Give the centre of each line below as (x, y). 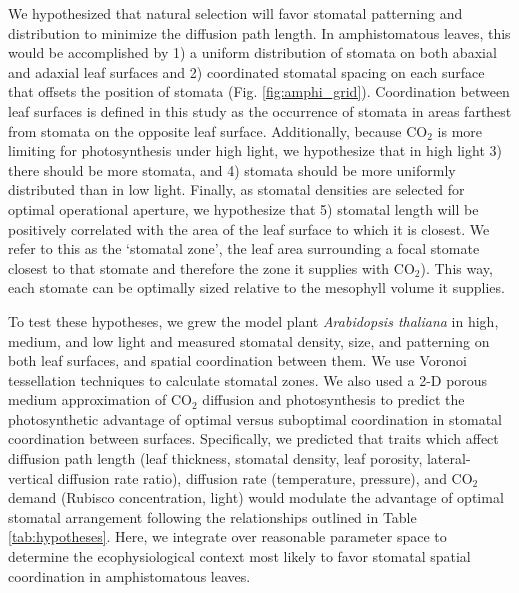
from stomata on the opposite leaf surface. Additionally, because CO (218, 130)
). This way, (456, 267)
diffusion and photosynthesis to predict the (333, 399)
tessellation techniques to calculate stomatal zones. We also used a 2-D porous (248, 379)
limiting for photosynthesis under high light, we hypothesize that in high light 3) (255, 150)
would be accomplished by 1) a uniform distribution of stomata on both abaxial (252, 52)
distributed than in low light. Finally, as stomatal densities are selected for (236, 189)
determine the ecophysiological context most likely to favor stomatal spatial (239, 556)
